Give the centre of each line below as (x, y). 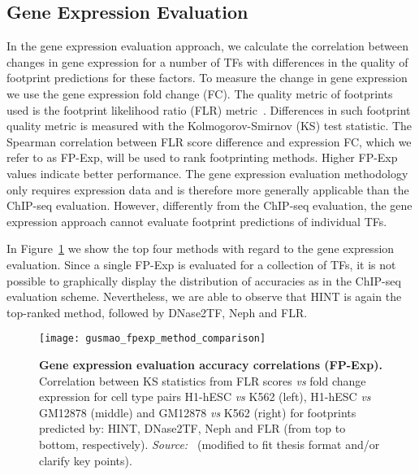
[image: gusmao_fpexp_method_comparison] (153, 339)
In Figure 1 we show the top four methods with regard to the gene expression (201, 248)
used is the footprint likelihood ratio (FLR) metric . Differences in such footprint (209, 109)
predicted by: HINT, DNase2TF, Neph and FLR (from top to (192, 428)
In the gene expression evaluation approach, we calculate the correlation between (207, 46)
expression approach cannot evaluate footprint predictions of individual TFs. (197, 221)
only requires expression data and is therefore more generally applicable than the (208, 189)
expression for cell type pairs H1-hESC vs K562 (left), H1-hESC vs (205, 397)
